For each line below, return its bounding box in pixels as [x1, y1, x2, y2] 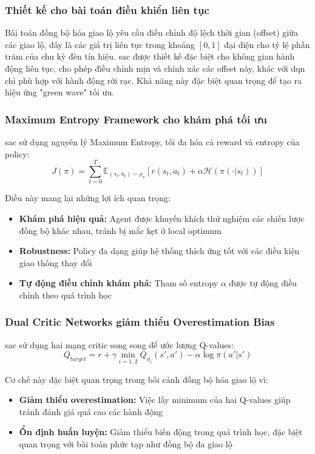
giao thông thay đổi [19, 256, 92, 269]
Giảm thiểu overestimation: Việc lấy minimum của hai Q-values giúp [19, 393, 291, 406]
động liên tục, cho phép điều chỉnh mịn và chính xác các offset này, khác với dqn [5, 62, 305, 74]
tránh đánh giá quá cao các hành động [19, 405, 163, 418]
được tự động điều [229, 277, 297, 289]
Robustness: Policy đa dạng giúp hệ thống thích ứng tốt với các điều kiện [19, 244, 300, 257]
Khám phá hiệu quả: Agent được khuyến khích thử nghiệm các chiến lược [19, 212, 305, 224]
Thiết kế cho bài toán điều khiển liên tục [5, 2, 209, 17]
